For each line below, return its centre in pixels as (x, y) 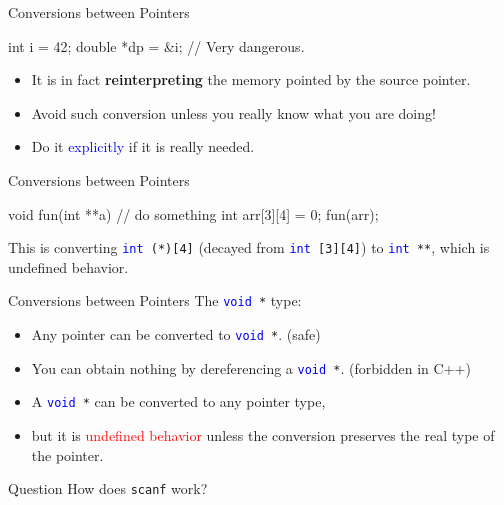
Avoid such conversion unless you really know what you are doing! (233, 112)
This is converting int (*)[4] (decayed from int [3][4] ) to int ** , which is (249, 247)
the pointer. (67, 454)
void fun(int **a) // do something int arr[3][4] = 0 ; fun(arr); (193, 213)
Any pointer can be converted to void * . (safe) (176, 334)
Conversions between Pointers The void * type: (155, 300)
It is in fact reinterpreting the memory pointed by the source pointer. (251, 79)
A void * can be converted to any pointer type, (178, 401)
